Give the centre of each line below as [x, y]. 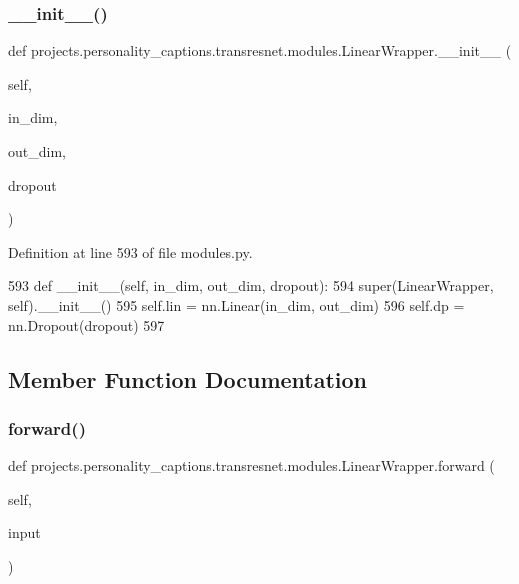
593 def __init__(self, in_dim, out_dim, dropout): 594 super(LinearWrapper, [251, 285]
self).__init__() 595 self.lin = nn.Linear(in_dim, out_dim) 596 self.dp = [236, 304]
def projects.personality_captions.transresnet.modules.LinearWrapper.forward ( [251, 465]
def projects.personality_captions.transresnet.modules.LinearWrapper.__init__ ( [260, 50]
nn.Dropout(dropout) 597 [86, 324]
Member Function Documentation [188, 378]
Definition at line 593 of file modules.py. [130, 251]
